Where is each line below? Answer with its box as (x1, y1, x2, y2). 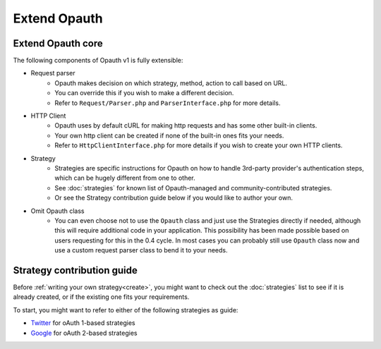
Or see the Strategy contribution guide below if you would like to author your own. (54, 194, 293, 202)
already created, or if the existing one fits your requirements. (13, 293, 190, 301)
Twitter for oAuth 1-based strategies (30, 319, 135, 327)
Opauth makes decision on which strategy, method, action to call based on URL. (54, 78, 288, 87)
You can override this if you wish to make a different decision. (54, 89, 234, 97)
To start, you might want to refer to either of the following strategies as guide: (13, 305, 238, 314)
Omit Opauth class (30, 207, 85, 215)
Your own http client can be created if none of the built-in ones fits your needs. (54, 131, 284, 140)
